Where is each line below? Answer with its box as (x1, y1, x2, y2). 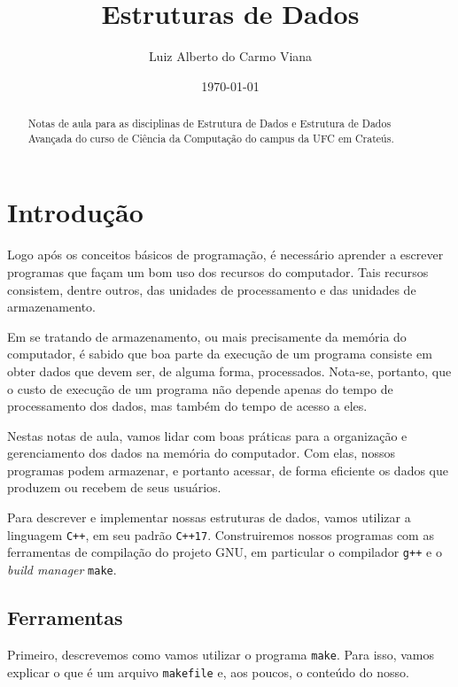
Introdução (7, 194, 144, 230)
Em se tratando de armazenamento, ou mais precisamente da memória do (7, 327, 407, 345)
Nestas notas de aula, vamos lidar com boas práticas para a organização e (7, 426, 408, 444)
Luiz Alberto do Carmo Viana (148, 47, 313, 66)
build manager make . (7, 560, 117, 578)
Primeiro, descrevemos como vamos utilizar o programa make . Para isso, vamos (7, 645, 434, 663)
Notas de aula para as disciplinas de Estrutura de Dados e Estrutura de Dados (27, 116, 392, 131)
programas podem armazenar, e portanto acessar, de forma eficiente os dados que (7, 460, 449, 479)
